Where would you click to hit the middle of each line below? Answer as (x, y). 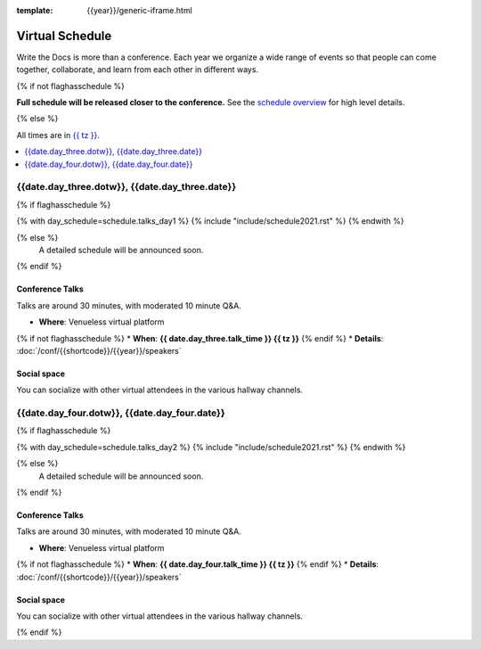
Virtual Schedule (64, 36)
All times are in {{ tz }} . (58, 135)
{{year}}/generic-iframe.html (140, 10)
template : (35, 10)
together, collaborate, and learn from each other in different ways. (137, 70)
